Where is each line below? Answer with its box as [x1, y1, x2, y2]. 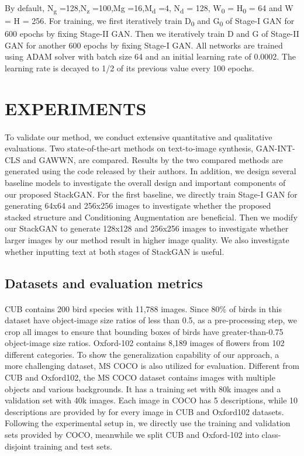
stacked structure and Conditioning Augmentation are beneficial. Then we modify [5, 210, 298, 223]
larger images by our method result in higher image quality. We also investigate [5, 233, 289, 246]
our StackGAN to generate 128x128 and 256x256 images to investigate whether [5, 222, 289, 234]
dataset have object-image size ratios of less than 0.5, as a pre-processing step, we [5, 314, 298, 326]
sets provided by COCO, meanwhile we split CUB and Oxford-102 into [5, 429, 259, 441]
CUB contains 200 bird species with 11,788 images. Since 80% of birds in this [5, 302, 282, 315]
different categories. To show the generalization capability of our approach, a [5, 348, 279, 360]
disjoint [5, 440, 32, 452]
